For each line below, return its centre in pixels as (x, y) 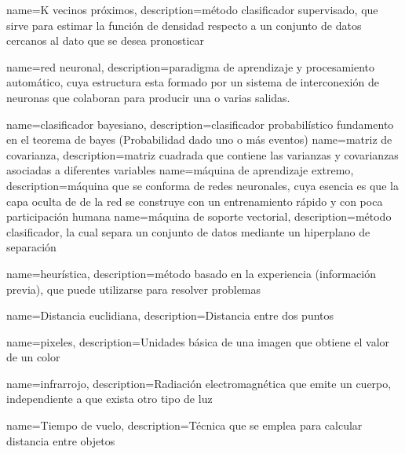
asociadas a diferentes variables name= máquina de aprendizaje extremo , (180, 170)
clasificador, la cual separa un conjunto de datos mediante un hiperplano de (188, 231)
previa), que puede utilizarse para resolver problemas (134, 289)
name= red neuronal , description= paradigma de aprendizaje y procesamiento (191, 66)
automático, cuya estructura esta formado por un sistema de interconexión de (193, 82)
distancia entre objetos (61, 440)
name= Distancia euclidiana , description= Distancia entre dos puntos (170, 315)
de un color (33, 357)
